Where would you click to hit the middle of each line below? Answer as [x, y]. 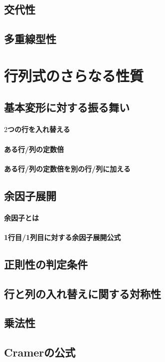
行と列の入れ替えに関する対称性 [82, 293]
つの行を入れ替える [39, 129]
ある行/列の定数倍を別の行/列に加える [67, 168]
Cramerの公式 [40, 352]
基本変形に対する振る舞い [67, 107]
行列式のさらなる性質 [74, 75]
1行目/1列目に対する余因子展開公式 [63, 237]
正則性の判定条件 [46, 264]
